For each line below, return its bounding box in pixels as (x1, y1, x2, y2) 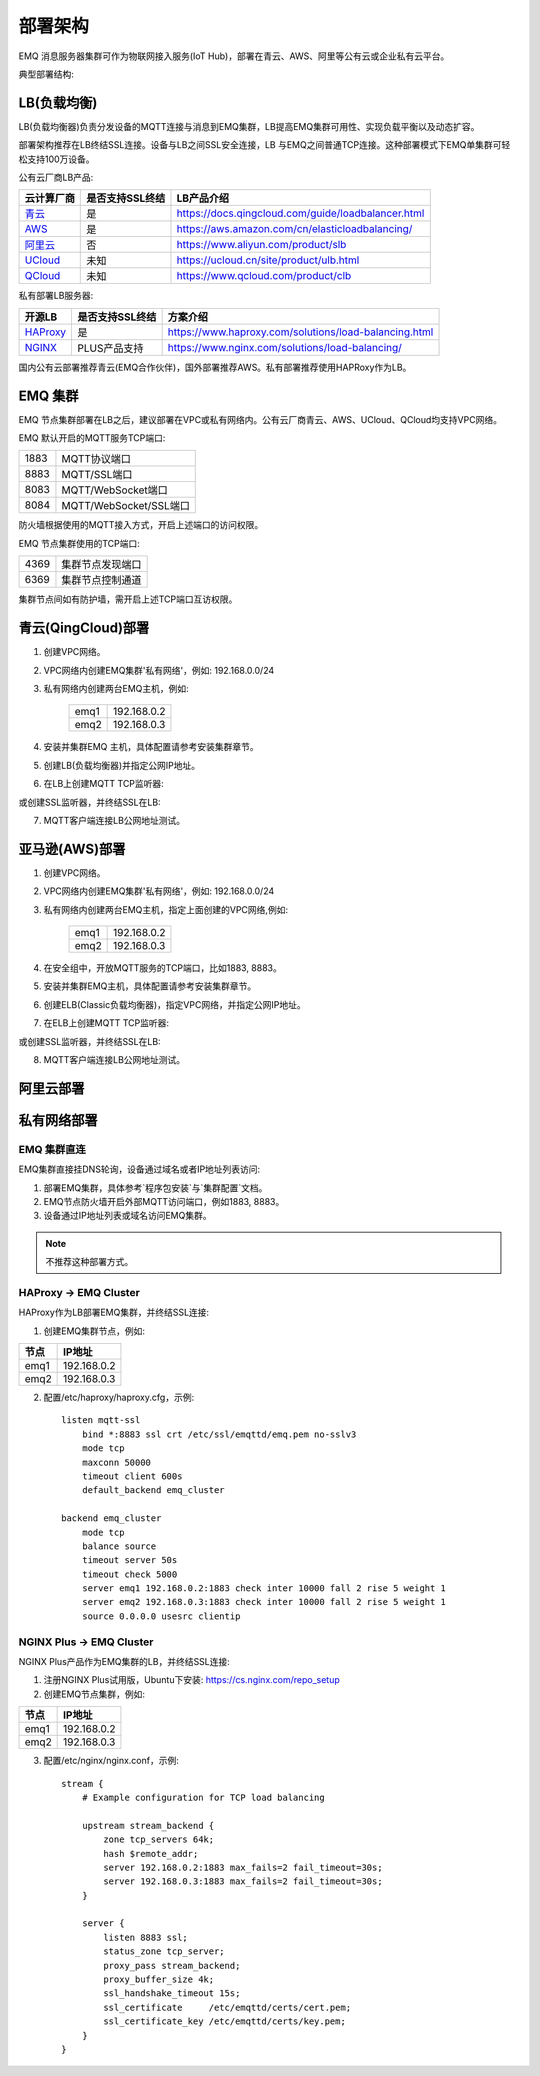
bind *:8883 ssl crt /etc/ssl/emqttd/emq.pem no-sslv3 (81, 1428, 357, 1440)
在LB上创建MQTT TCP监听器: (43, 778, 164, 790)
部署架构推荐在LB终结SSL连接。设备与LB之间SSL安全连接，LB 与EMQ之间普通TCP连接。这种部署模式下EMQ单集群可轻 (18, 139, 511, 151)
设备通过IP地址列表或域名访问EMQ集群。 (43, 1210, 212, 1222)
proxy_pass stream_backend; (103, 1960, 241, 1971)
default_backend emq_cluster (81, 1485, 225, 1496)
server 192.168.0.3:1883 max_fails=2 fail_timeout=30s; (103, 1876, 384, 1887)
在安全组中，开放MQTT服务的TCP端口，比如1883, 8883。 (43, 961, 282, 974)
